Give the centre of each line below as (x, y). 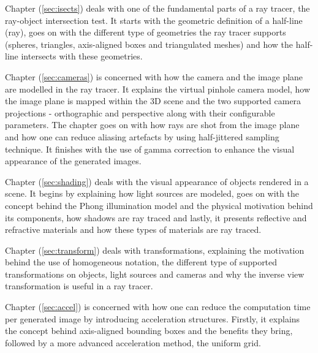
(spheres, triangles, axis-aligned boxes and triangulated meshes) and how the (149, 44)
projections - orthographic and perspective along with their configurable (140, 112)
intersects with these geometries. (82, 56)
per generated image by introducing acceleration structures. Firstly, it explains (153, 318)
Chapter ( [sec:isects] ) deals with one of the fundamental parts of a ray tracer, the (157, 8)
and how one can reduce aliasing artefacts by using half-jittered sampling (142, 136)
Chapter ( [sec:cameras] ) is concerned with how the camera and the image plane (154, 76)
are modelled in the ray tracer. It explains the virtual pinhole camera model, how (158, 89)
